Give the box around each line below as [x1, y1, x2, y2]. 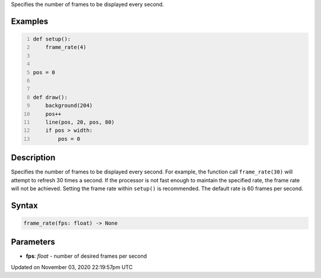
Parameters [11, 237, 55, 247]
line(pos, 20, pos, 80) [45, 119, 115, 125]
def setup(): [33, 36, 71, 42]
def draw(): [33, 94, 68, 100]
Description [11, 153, 56, 163]
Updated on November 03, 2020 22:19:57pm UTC [11, 263, 133, 270]
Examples [11, 16, 49, 26]
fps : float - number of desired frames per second [26, 252, 147, 260]
